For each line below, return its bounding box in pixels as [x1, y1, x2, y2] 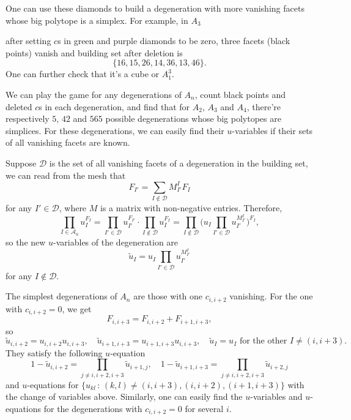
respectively [6, 112, 50, 125]
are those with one [133, 290, 203, 302]
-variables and [250, 390, 303, 403]
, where [59, 201, 87, 214]
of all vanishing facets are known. [6, 136, 130, 149]
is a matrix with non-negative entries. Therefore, [100, 201, 283, 214]
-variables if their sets [232, 124, 313, 137]
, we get [62, 302, 92, 315]
